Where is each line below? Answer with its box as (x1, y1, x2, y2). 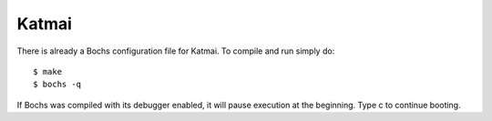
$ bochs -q (33, 79, 82, 90)
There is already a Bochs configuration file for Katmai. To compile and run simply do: (16, 45, 335, 56)
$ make (33, 66, 63, 76)
